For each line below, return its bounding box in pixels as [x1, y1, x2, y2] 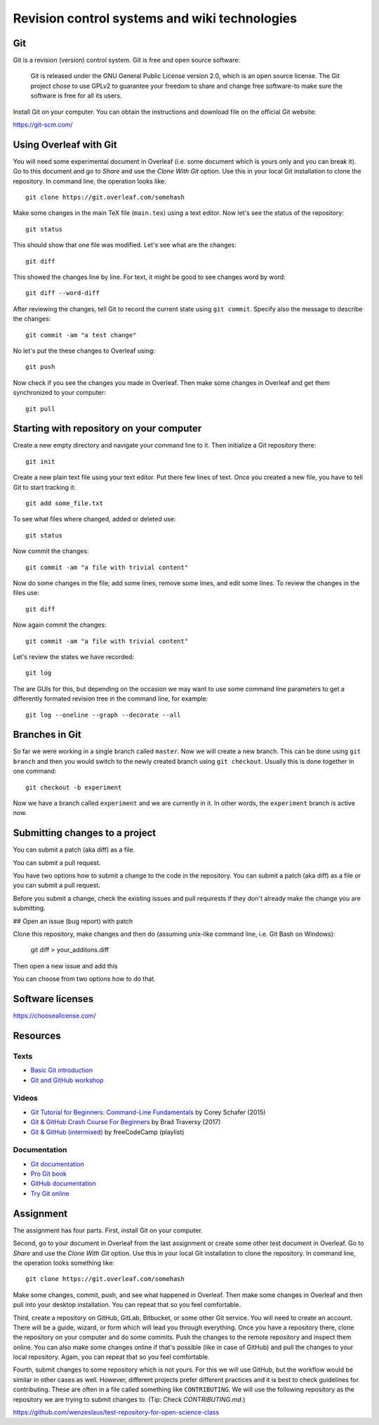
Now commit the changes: [13, 547, 89, 555]
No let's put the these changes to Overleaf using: [13, 346, 156, 355]
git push [25, 363, 55, 371]
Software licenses [13, 993, 94, 1005]
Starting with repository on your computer [13, 422, 202, 435]
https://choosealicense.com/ [13, 1012, 96, 1020]
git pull [25, 405, 55, 412]
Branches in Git [13, 729, 81, 741]
